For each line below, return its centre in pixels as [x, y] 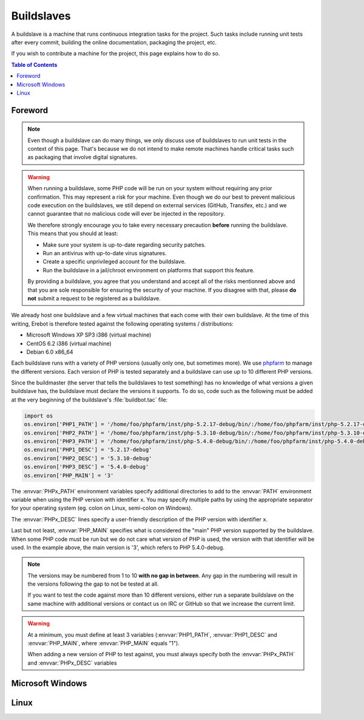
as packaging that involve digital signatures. [83, 157]
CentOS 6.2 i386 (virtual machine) [69, 343]
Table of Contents [34, 64]
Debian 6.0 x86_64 [50, 352]
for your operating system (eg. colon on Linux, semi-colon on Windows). [102, 508]
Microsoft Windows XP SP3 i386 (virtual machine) [89, 335]
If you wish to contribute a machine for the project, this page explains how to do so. [116, 53]
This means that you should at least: [73, 233]
